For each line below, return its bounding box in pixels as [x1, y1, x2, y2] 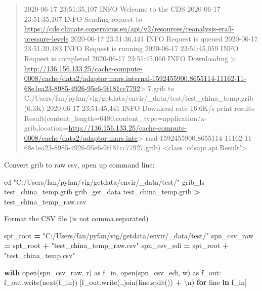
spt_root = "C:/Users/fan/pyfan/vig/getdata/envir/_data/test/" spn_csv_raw [4, 230, 254, 240]
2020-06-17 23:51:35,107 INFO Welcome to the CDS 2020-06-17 [24, 4, 221, 14]
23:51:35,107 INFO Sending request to [24, 13, 143, 24]
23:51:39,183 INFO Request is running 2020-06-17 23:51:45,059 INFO [24, 43, 239, 54]
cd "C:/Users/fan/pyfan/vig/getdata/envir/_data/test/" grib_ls [4, 176, 204, 187]
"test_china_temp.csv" [4, 250, 75, 261]
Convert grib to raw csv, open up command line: [4, 159, 155, 170]
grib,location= [24, 122, 69, 133]
